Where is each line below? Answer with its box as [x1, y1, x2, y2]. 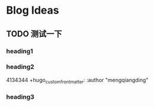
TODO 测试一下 [6, 29, 62, 39]
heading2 [6, 63, 34, 71]
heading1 [6, 47, 33, 55]
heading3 [6, 93, 34, 101]
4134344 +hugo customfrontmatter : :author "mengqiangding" [6, 76, 149, 85]
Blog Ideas [6, 4, 59, 17]
